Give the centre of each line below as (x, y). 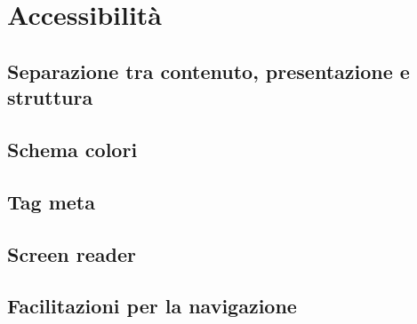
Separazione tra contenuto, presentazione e (208, 71)
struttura (50, 97)
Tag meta (51, 201)
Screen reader (72, 253)
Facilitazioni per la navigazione (152, 306)
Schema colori (72, 149)
